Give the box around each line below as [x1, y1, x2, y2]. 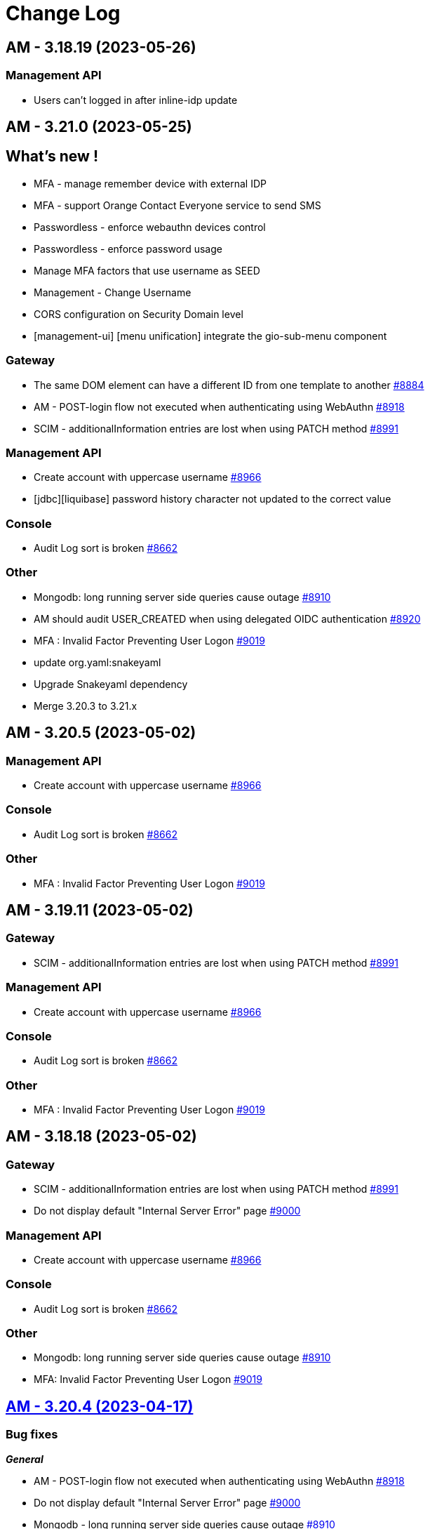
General [6, 1452, 43, 1465]
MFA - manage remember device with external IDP [34, 177, 267, 190]
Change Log [6, 1, 121, 25]
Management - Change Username [34, 286, 192, 298]
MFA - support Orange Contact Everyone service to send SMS [34, 199, 321, 211]
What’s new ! [6, 147, 99, 166]
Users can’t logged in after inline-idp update [34, 93, 238, 106]
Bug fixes [6, 1427, 58, 1442]
